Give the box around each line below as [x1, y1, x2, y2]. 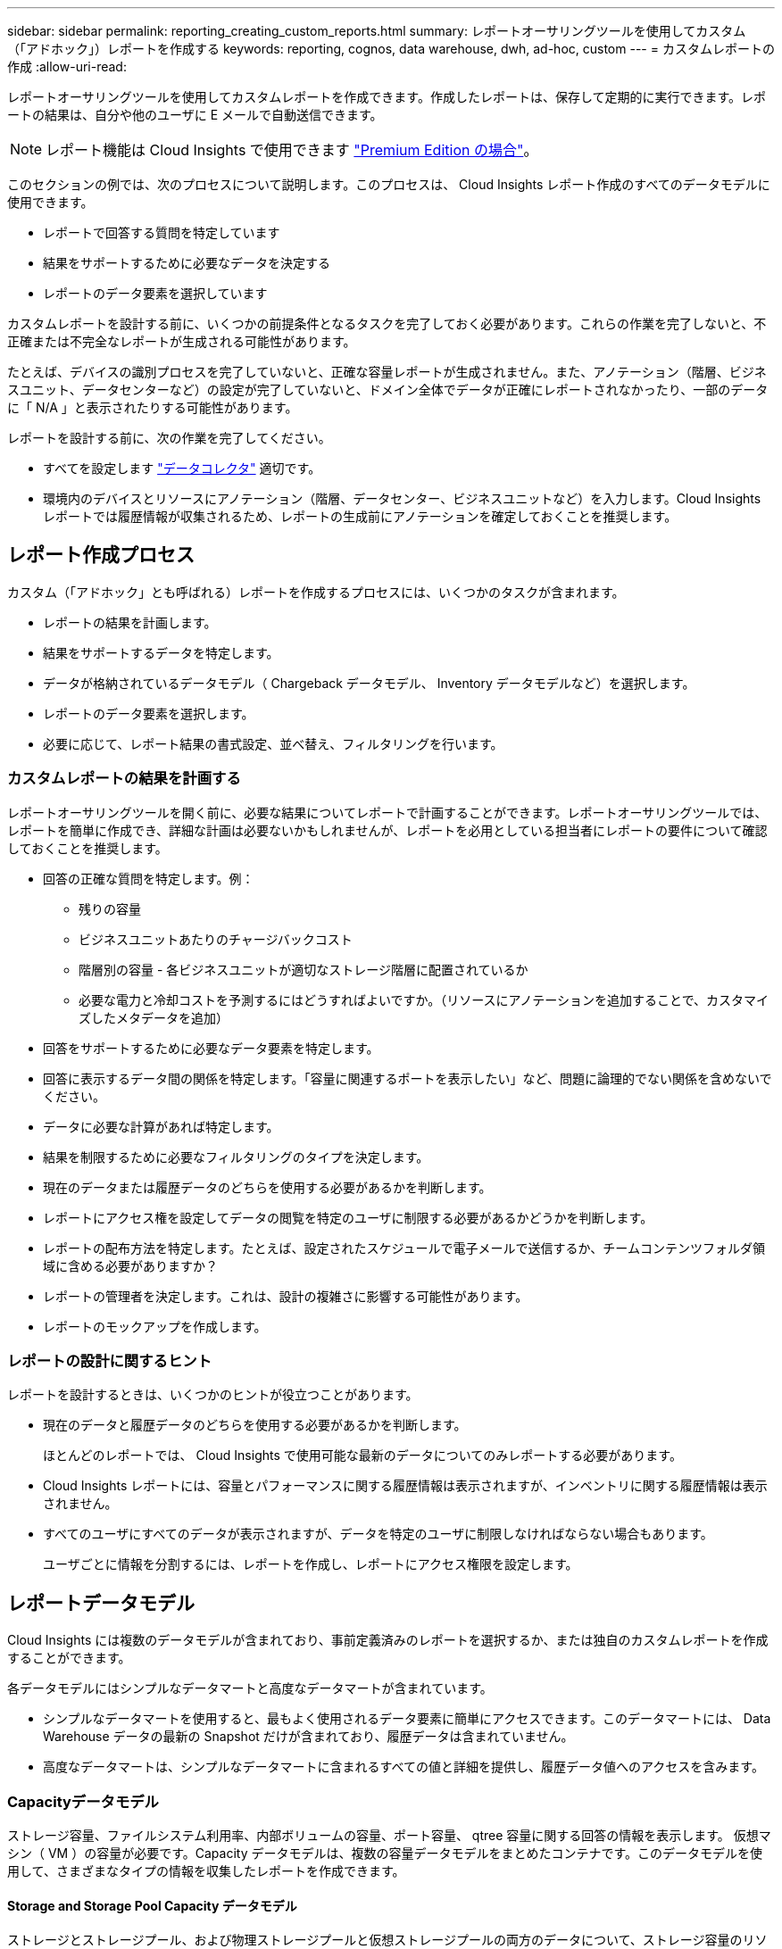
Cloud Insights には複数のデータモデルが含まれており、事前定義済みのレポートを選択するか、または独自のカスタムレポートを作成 [7, 1632, 769, 1648]
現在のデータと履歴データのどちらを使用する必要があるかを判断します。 [43, 1417, 467, 1433]
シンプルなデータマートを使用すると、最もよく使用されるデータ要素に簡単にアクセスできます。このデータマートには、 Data [43, 1711, 771, 1727]
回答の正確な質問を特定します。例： [43, 870, 254, 886]
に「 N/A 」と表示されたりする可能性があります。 [7, 400, 298, 415]
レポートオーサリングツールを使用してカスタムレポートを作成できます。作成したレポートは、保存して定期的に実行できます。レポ [7, 89, 767, 104]
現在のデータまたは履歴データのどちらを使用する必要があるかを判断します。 [43, 1179, 492, 1195]
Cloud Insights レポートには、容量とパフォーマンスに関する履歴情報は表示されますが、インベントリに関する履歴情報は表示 [43, 1478, 768, 1494]
